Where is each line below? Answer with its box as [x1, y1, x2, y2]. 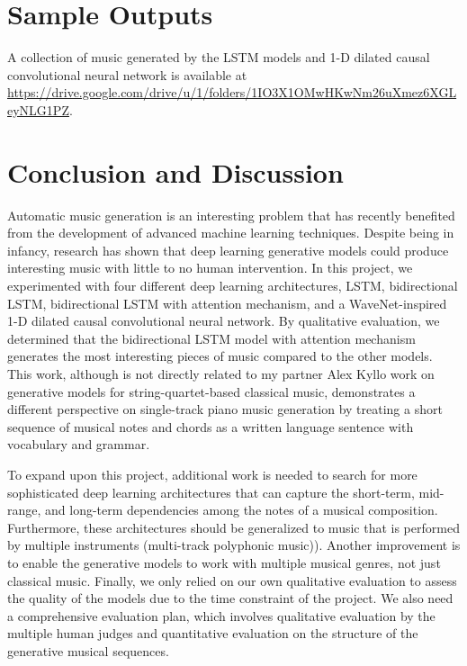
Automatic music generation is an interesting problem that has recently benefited [7, 205, 455, 224]
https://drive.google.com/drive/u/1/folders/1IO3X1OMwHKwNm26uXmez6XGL [7, 83, 457, 102]
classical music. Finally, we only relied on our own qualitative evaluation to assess [7, 571, 457, 589]
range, [7, 500, 41, 519]
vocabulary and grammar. [7, 435, 150, 454]
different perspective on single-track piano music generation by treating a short [7, 400, 443, 418]
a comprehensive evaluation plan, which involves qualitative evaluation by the [7, 606, 436, 625]
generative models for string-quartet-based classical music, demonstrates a [7, 382, 416, 400]
